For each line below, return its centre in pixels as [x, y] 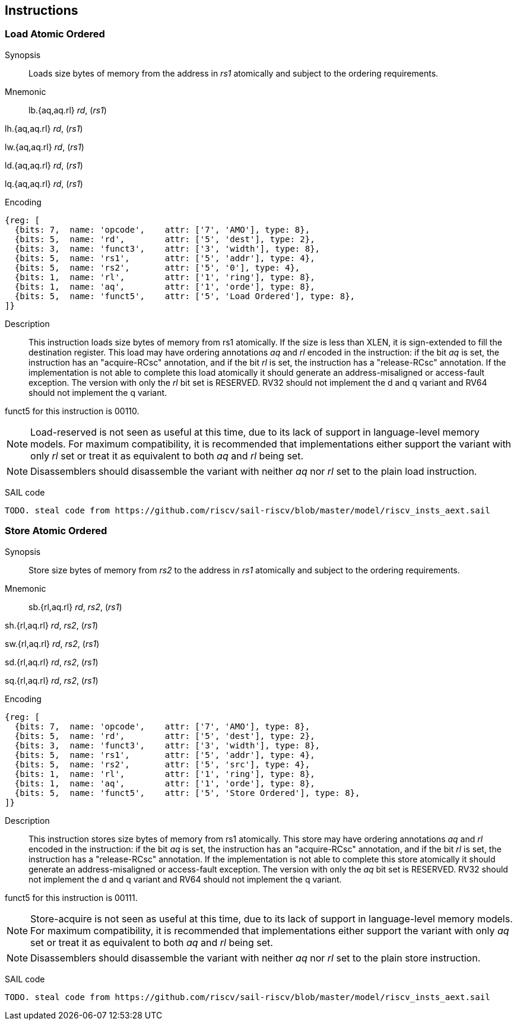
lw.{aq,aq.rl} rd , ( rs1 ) [45, 147]
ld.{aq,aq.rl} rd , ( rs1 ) [44, 165]
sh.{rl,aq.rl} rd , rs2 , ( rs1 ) [52, 625]
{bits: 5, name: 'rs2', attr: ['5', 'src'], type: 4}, [162, 764]
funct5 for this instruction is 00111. [71, 897]
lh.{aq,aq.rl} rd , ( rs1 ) [44, 128]
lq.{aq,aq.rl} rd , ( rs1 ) [44, 183]
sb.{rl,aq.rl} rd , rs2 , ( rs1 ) [75, 607]
